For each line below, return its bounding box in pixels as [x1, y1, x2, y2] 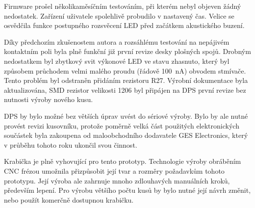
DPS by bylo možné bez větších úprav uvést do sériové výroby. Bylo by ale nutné [4, 110, 248, 121]
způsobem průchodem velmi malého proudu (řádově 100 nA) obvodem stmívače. [4, 65, 246, 76]
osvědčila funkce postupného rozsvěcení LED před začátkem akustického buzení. [4, 20, 245, 30]
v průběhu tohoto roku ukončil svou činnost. [4, 139, 137, 150]
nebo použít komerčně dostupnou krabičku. [4, 194, 134, 205]
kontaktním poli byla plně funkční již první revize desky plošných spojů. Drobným [4, 46, 251, 56]
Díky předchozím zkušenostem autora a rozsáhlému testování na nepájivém [4, 36, 229, 47]
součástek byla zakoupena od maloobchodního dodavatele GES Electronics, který [4, 130, 248, 140]
